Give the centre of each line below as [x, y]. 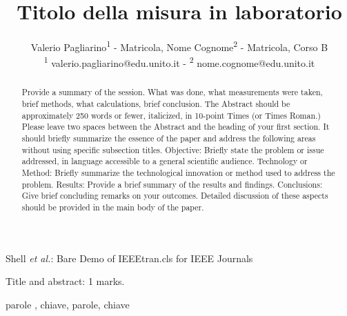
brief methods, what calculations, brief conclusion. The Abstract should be [156, 104]
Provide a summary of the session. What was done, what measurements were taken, [172, 92]
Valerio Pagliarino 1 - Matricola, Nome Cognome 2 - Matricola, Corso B [179, 46]
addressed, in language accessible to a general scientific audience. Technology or [165, 161]
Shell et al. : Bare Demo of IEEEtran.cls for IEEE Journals [129, 258]
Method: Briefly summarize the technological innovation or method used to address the [178, 173]
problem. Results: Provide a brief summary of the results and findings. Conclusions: [172, 184]
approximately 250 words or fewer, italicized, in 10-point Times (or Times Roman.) [171, 115]
